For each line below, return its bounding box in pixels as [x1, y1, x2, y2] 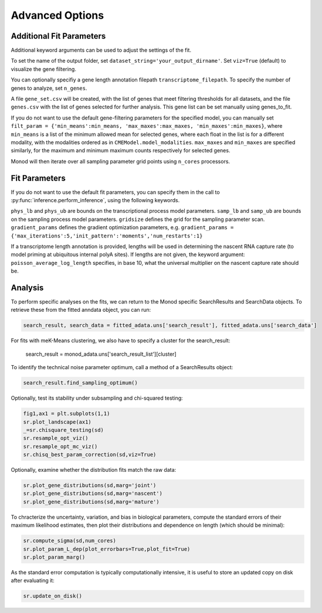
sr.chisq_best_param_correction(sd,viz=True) [23, 451, 157, 458]
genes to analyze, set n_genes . [11, 84, 87, 91]
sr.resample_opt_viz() [23, 435, 89, 442]
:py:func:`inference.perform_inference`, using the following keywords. [11, 197, 180, 204]
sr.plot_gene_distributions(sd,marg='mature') [23, 498, 160, 505]
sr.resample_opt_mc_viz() [23, 443, 98, 449]
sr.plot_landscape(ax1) [23, 418, 92, 425]
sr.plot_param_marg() [23, 554, 86, 561]
